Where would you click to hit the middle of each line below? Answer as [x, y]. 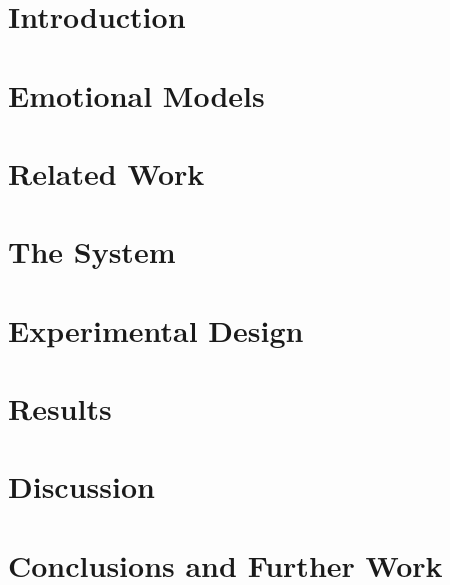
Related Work [106, 172]
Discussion [81, 486]
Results [60, 408]
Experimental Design [156, 329]
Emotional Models [136, 94]
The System [92, 251]
